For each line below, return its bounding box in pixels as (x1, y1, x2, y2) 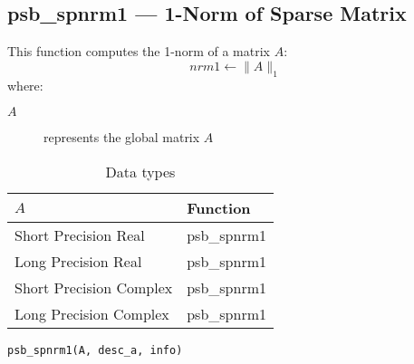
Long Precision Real (14, 250, 142, 272)
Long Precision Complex (14, 302, 169, 324)
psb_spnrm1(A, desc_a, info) (7, 343, 183, 357)
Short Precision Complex (14, 276, 173, 298)
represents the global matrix (43, 128, 200, 147)
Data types (105, 160, 176, 182)
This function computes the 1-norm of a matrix (7, 42, 270, 61)
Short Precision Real (14, 224, 145, 245)
